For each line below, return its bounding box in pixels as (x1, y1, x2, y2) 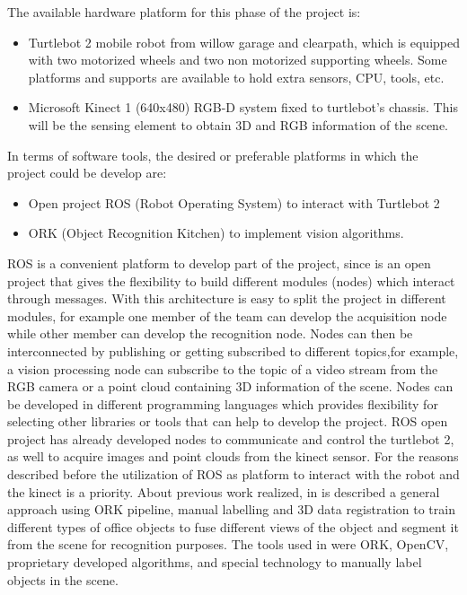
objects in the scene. (7, 570, 119, 589)
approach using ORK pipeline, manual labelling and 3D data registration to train (7, 500, 455, 519)
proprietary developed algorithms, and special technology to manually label (7, 553, 422, 572)
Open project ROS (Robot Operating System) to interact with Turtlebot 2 (28, 193, 440, 212)
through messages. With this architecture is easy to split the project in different (7, 289, 446, 308)
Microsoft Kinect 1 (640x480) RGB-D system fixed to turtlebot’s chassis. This (28, 98, 458, 117)
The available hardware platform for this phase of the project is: (7, 3, 361, 21)
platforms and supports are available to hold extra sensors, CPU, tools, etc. (28, 67, 445, 86)
